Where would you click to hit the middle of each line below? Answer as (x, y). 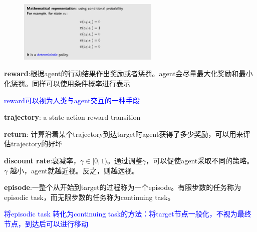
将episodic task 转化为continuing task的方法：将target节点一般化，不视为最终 (128, 214)
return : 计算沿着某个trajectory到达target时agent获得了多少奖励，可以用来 (124, 134)
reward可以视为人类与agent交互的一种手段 (72, 100)
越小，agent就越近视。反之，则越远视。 (74, 170)
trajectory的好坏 (37, 144)
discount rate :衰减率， (42, 160)
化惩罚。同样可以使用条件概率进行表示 (67, 83)
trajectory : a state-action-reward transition (72, 117)
